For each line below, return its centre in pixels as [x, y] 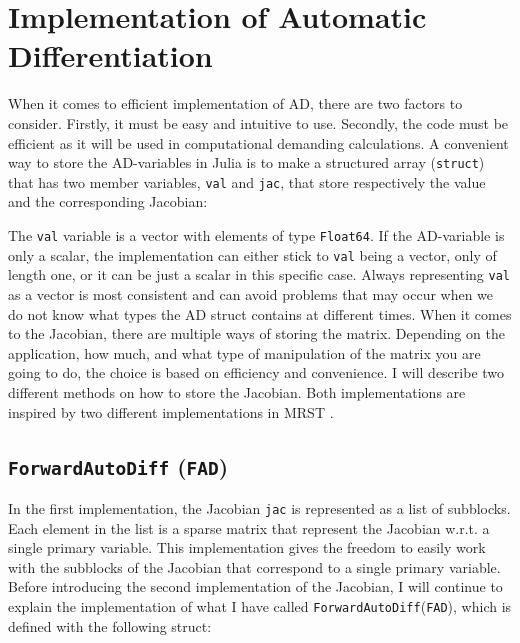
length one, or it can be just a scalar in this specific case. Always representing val [259, 274]
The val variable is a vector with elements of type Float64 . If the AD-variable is [256, 235]
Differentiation [110, 55]
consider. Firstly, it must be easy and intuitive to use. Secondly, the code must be [258, 122]
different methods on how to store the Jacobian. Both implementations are [237, 391]
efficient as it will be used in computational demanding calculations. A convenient [258, 142]
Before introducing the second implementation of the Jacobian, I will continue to [255, 586]
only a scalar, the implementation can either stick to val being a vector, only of [252, 254]
